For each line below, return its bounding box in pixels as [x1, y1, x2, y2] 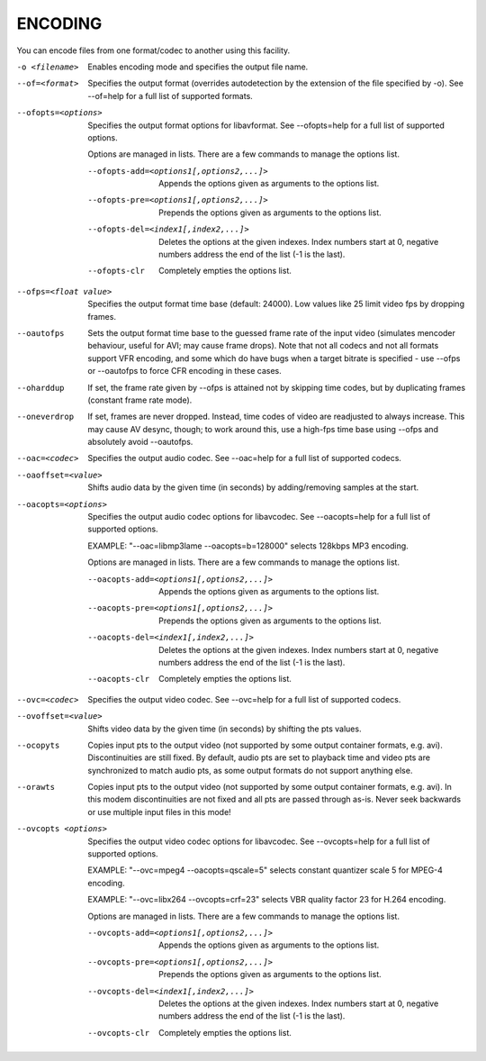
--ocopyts [16, 739, 60, 750]
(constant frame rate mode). [87, 394, 193, 405]
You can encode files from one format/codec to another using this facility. [16, 45, 291, 56]
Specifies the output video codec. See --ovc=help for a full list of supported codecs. [87, 694, 401, 704]
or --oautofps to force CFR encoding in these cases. [87, 366, 283, 376]
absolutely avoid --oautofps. [87, 437, 193, 448]
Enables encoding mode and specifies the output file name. [87, 61, 309, 72]
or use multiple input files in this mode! [87, 806, 231, 817]
